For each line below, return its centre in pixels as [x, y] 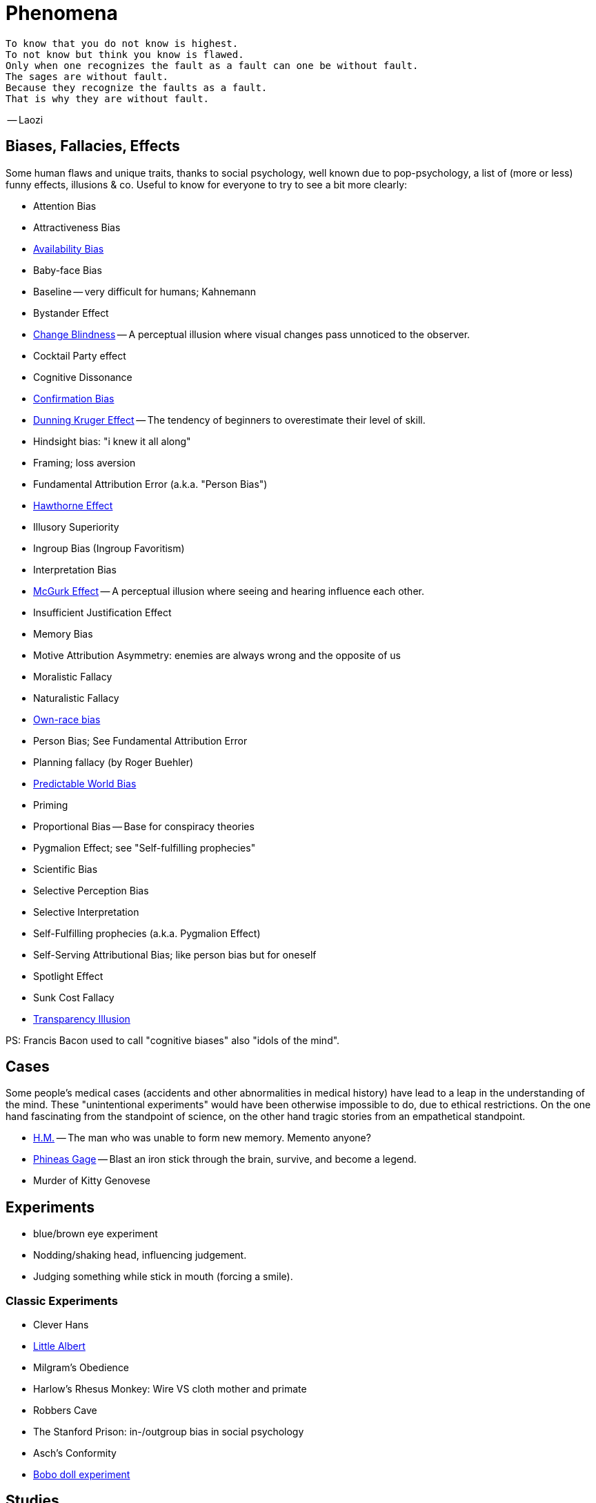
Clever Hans [61, 1325]
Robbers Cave [65, 1411]
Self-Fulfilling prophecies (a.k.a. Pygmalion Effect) [147, 933]
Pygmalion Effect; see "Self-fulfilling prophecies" [145, 847]
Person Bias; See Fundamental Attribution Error [140, 740]
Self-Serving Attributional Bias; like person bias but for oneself [175, 954]
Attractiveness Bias [77, 227]
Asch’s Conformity [75, 1453]
